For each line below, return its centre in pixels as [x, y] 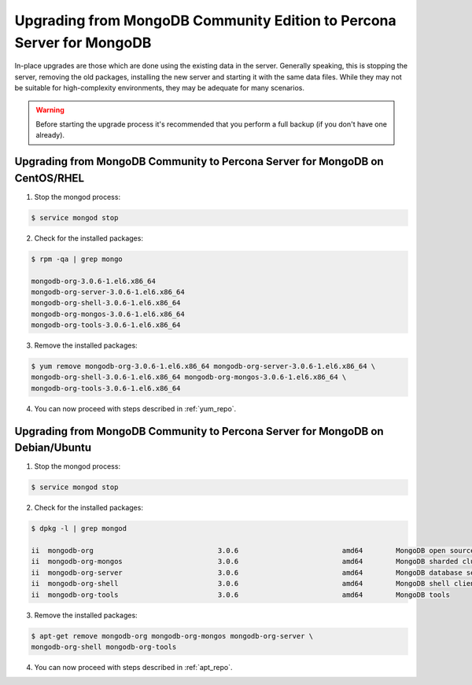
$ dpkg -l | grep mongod [79, 528]
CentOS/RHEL [50, 178]
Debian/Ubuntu [53, 448]
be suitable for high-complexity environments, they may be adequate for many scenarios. [159, 88]
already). [50, 135]
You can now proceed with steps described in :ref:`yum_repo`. [135, 408]
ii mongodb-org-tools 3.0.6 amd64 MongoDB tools [240, 595]
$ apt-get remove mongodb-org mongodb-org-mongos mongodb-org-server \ [172, 636]
